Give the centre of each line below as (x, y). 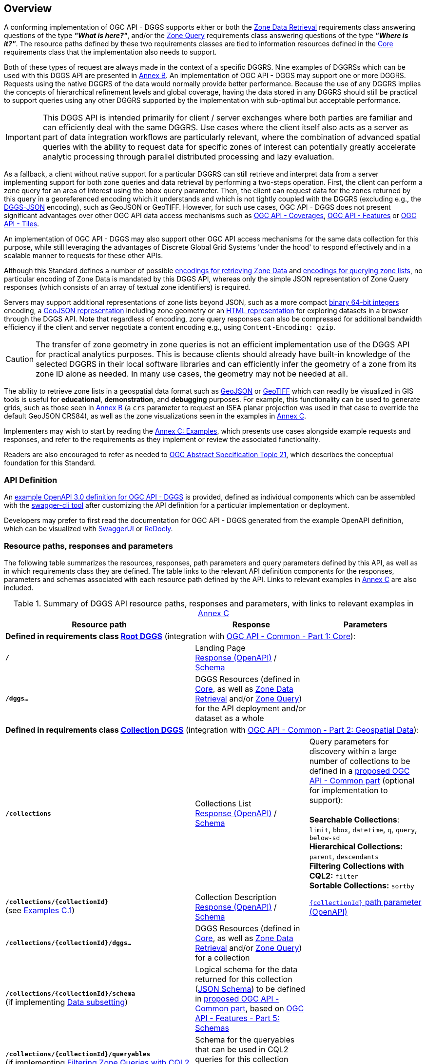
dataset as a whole (230, 718)
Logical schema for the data (246, 969)
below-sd (325, 838)
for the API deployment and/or (251, 708)
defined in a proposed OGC (359, 771)
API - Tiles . (22, 224)
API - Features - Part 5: (237, 1018)
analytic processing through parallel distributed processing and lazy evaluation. (188, 157)
